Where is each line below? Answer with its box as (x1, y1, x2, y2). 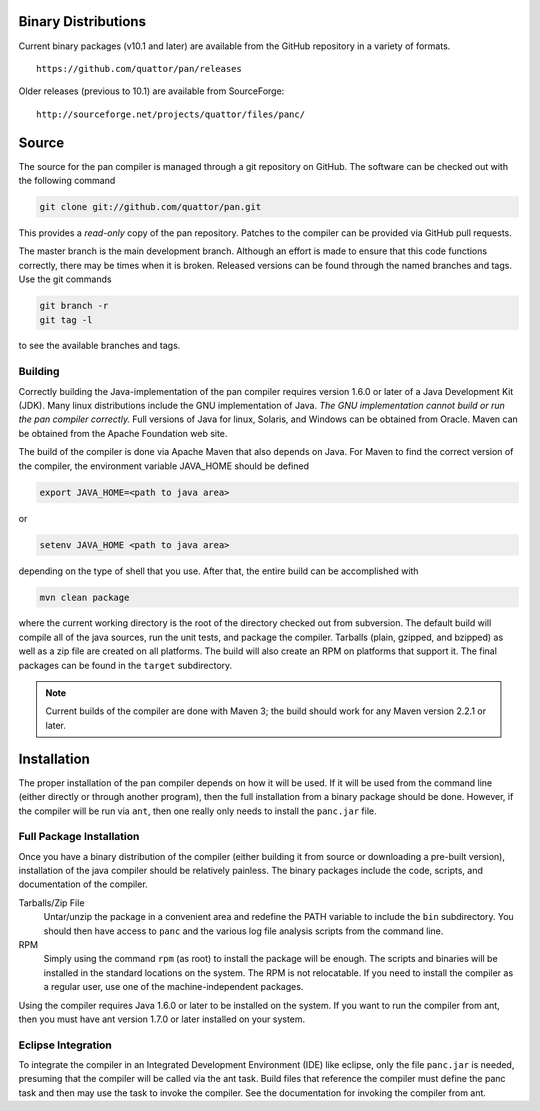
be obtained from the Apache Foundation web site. (18, 427, 228, 439)
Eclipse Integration (18, 1038, 112, 1052)
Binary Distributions (18, 13, 147, 30)
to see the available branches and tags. (18, 340, 181, 352)
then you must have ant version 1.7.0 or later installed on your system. (18, 1013, 306, 1025)
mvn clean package (39, 591, 130, 603)
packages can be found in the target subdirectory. (18, 659, 233, 671)
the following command (18, 174, 116, 186)
